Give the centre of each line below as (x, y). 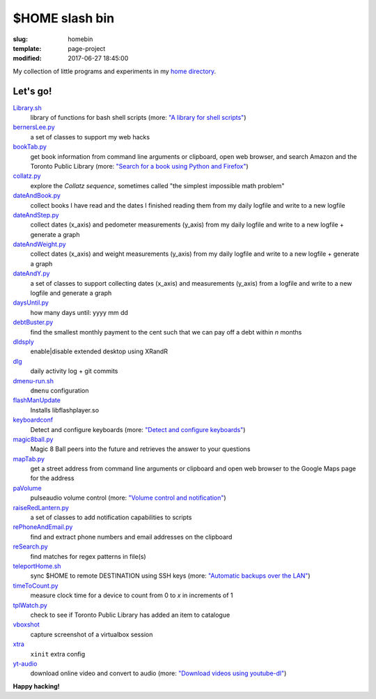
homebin (80, 39)
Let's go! (32, 91)
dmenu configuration (60, 390)
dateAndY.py (31, 274)
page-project (87, 48)
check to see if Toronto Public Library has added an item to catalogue (130, 615)
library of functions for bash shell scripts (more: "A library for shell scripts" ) (138, 118)
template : (27, 48)
